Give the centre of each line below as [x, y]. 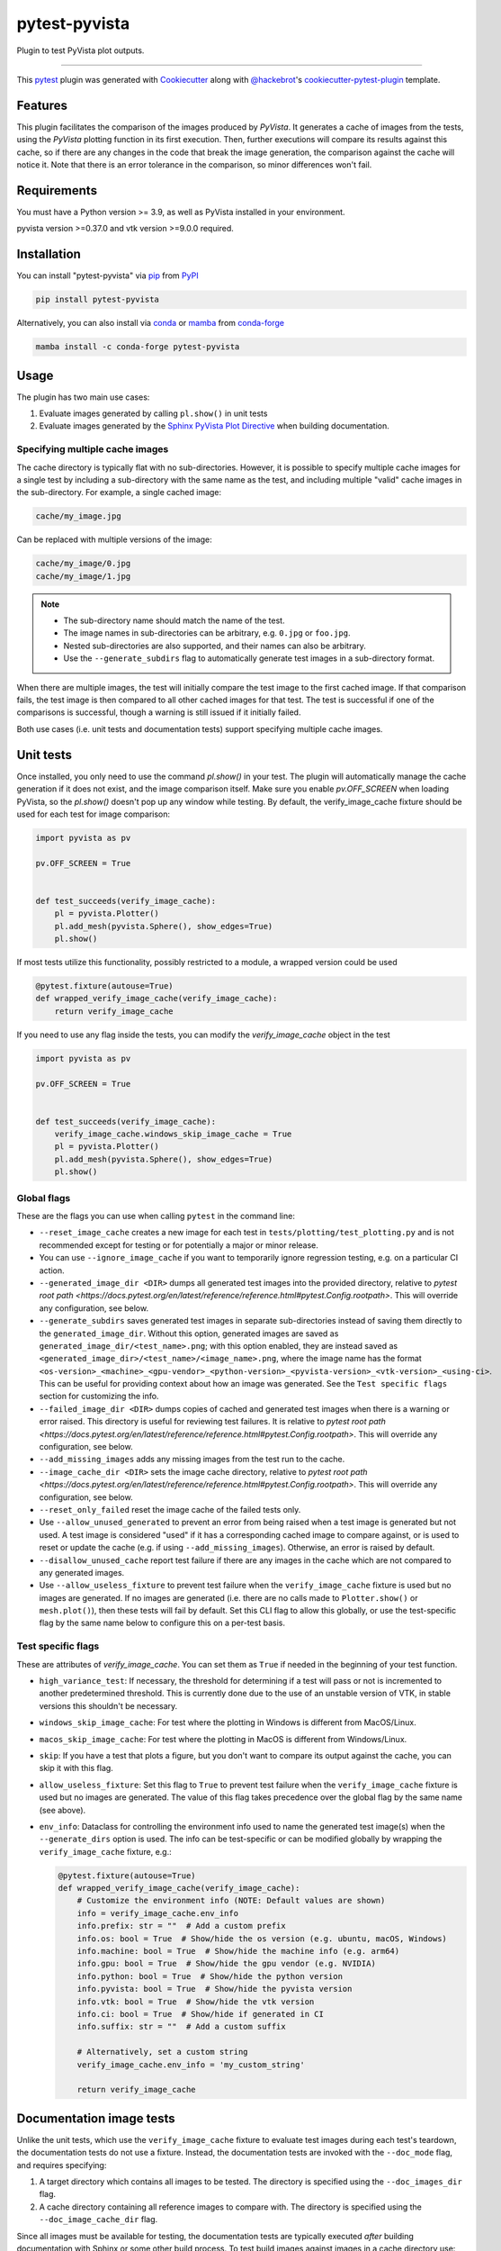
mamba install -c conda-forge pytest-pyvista [138, 347]
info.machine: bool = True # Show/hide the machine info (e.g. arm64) [238, 1951]
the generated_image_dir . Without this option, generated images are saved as [189, 1333]
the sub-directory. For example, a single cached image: [119, 493]
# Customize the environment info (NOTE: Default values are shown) [231, 1901]
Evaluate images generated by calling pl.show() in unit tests [153, 413]
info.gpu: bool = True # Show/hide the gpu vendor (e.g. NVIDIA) [227, 1964]
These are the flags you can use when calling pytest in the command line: [156, 1216]
